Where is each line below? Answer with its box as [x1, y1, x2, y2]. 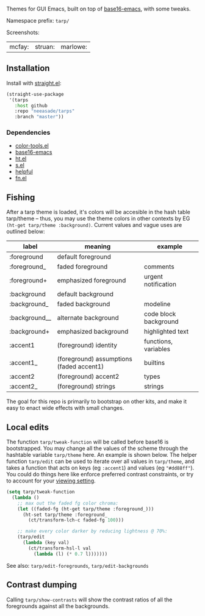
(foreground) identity [57, 341, 118, 349]
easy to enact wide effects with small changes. [6, 404, 124, 412]
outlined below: [6, 228, 45, 235]
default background [57, 290, 114, 298]
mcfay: [9, 43, 29, 51]
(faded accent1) [57, 362, 104, 371]
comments [144, 262, 175, 271]
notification [144, 280, 177, 288]
